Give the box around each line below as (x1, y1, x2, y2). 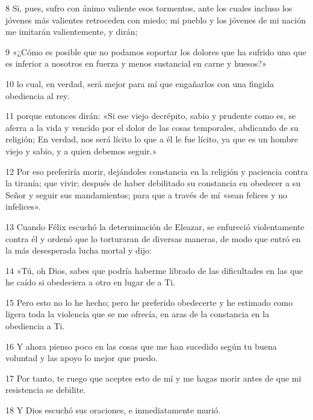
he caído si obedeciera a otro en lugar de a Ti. (5, 276, 176, 288)
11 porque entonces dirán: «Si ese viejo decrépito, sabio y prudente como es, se (5, 109, 296, 122)
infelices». (5, 200, 41, 213)
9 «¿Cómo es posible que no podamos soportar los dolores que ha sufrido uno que (5, 45, 306, 58)
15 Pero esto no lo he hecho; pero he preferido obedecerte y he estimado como (5, 296, 293, 308)
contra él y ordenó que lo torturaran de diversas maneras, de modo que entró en (5, 232, 301, 245)
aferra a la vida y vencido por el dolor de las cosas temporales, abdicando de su (5, 121, 299, 133)
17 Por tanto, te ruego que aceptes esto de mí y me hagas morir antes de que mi (5, 371, 302, 384)
